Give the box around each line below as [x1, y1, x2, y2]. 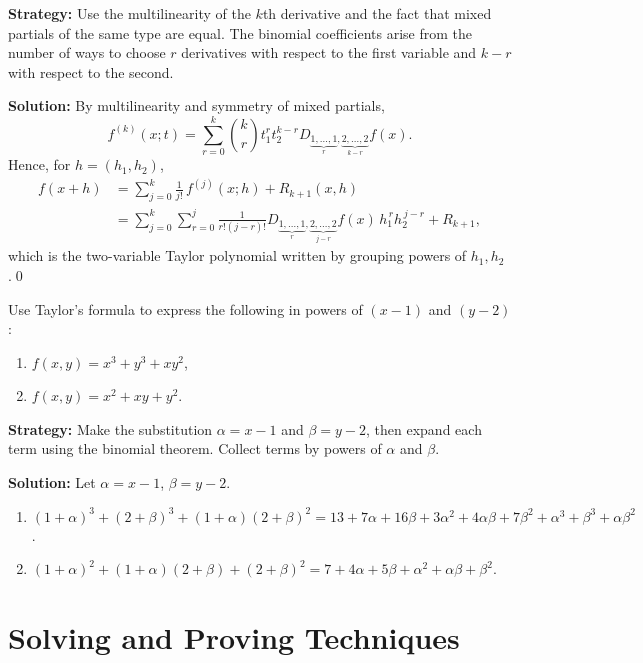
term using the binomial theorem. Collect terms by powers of [8, 438, 382, 459]
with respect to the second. [8, 61, 174, 82]
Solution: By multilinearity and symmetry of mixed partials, [8, 95, 385, 116]
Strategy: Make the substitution [8, 418, 213, 439]
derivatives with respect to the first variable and [181, 42, 477, 63]
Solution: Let [8, 472, 96, 493]
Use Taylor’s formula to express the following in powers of [8, 298, 363, 319]
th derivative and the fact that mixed [262, 3, 492, 23]
